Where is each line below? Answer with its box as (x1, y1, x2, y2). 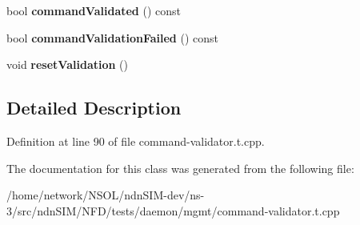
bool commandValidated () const (6, 2, 181, 18)
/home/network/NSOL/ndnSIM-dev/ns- (6, 187, 205, 203)
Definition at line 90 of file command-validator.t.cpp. (6, 132, 265, 149)
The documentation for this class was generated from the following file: (6, 159, 354, 176)
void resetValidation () (6, 56, 128, 73)
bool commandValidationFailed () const (6, 29, 219, 46)
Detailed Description (6, 95, 182, 120)
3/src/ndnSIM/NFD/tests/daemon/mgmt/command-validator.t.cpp (6, 202, 340, 219)
